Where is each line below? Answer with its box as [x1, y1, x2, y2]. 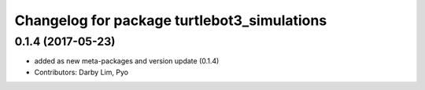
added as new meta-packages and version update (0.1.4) [34, 56, 220, 66]
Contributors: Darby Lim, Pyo [34, 67, 129, 77]
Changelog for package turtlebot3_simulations [14, 12, 327, 29]
